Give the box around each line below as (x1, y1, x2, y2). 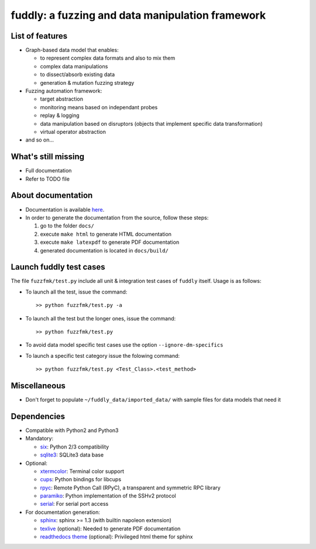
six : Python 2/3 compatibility (40, 443, 109, 450)
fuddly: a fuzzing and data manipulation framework (11, 9, 266, 22)
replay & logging (40, 112, 80, 119)
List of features (11, 31, 68, 41)
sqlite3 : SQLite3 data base (40, 451, 104, 458)
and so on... (25, 136, 54, 143)
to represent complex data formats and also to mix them (40, 54, 176, 61)
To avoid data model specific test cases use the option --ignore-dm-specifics (25, 341, 224, 348)
